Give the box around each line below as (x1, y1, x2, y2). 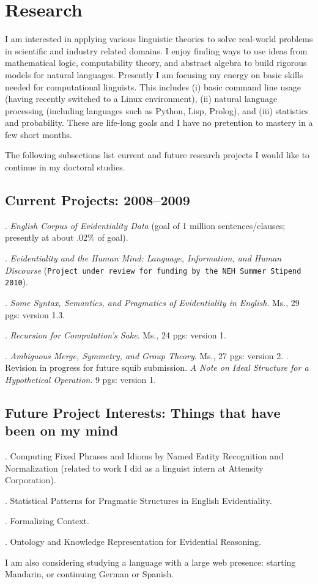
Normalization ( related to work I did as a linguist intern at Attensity (5, 461, 264, 474)
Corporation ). (5, 473, 56, 486)
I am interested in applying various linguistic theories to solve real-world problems (5, 32, 313, 45)
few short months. (5, 128, 72, 141)
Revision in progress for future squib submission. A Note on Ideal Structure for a (5, 361, 309, 374)
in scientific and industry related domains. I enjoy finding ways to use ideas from (5, 44, 308, 57)
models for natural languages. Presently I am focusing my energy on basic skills (5, 68, 303, 81)
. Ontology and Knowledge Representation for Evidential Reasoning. (5, 535, 261, 548)
